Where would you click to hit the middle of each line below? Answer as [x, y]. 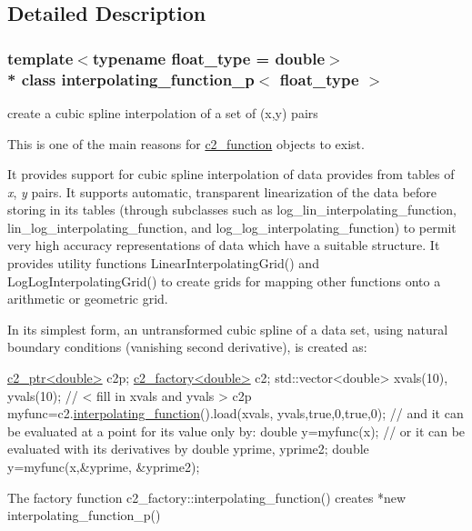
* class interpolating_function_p [131, 79]
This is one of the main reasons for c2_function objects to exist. [186, 143]
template [40, 58]
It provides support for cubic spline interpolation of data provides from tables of [231, 174]
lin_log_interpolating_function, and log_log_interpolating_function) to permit [232, 227]
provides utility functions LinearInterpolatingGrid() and [163, 263]
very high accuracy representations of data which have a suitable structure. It [224, 245]
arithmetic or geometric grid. [88, 299]
